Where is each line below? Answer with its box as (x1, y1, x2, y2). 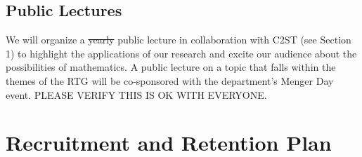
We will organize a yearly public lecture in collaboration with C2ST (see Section (6, 32, 351, 47)
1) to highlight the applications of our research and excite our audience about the (6, 46, 357, 60)
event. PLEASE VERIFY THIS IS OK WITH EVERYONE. (6, 87, 267, 102)
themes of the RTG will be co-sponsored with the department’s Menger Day (6, 73, 334, 88)
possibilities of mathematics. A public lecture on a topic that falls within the (6, 60, 336, 74)
